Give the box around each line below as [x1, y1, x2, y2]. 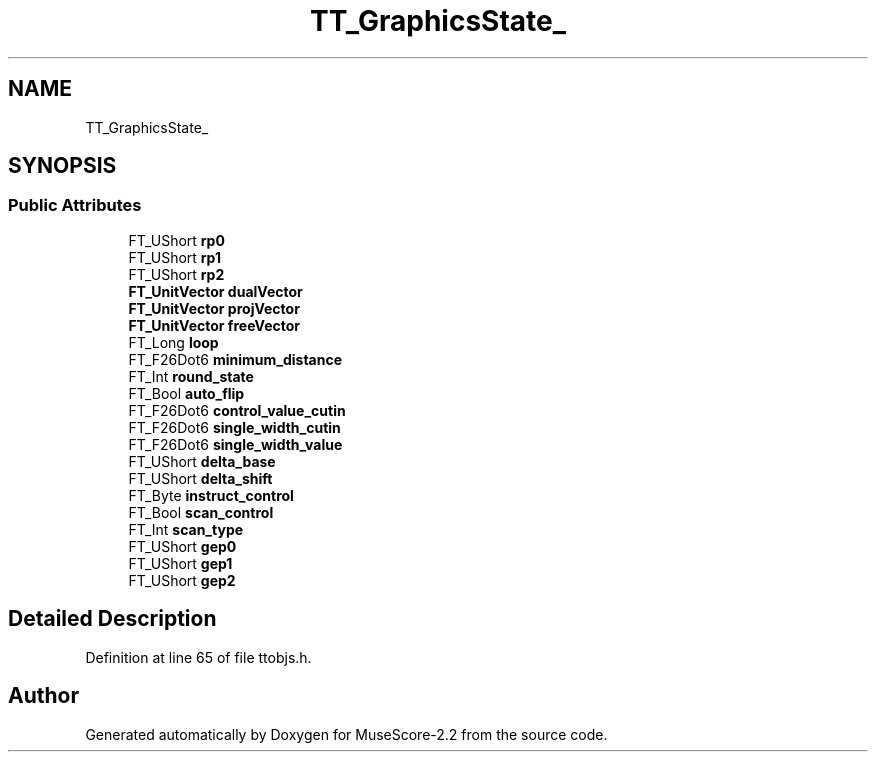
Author [8, 683, 79, 709]
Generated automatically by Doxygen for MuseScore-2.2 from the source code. [85, 725, 608, 743]
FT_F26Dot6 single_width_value [128, 435, 343, 453]
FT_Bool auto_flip [128, 384, 245, 402]
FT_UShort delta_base [128, 452, 276, 470]
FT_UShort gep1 [128, 554, 233, 572]
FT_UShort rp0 [128, 231, 225, 249]
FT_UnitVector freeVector [128, 316, 301, 334]
